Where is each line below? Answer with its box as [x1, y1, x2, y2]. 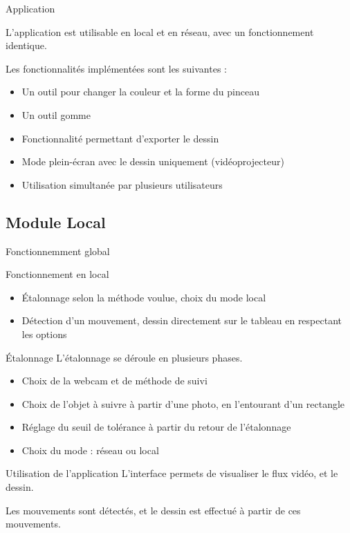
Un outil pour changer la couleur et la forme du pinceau [21, 84, 259, 99]
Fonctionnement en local [6, 267, 109, 281]
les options [21, 326, 67, 341]
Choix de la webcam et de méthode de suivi [21, 373, 208, 388]
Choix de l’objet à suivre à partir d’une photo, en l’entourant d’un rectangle [21, 396, 345, 411]
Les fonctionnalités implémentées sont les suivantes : [6, 61, 227, 75]
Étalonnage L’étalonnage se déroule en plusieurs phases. [6, 350, 243, 364]
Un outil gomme [21, 107, 91, 122]
